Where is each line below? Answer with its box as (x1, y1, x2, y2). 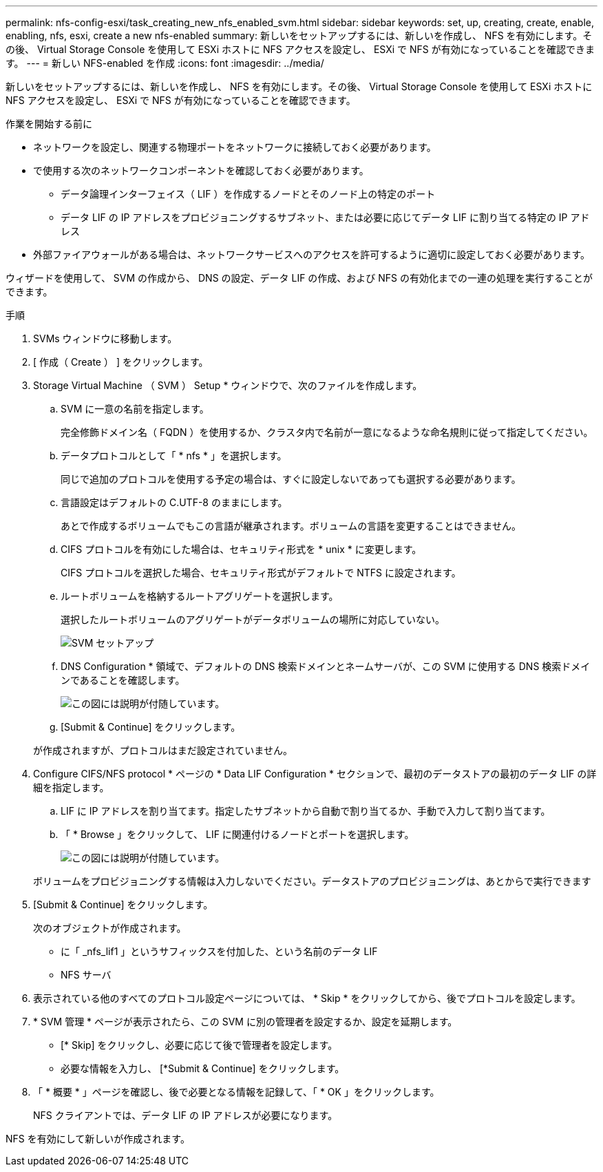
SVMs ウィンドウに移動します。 (33, 333, 178, 344)
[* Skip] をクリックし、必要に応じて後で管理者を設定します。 (61, 1039, 338, 1051)
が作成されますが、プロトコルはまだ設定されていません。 (33, 744, 293, 756)
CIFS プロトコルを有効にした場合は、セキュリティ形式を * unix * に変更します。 (61, 543, 422, 555)
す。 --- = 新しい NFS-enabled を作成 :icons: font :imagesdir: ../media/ (6, 57, 324, 69)
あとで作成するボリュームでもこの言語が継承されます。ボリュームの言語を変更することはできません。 (61, 520, 521, 532)
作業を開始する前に (6, 118, 92, 129)
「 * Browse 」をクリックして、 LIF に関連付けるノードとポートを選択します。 (61, 828, 414, 840)
